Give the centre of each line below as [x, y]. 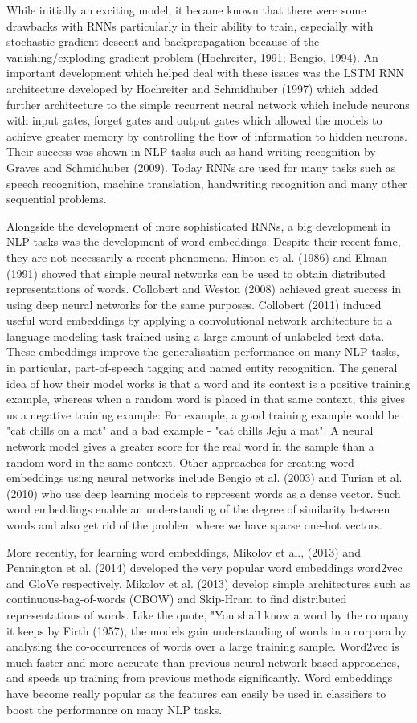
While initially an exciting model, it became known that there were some [186, 10]
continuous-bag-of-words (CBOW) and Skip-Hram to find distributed [177, 599]
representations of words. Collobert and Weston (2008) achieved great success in [204, 289]
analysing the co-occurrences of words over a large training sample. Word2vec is [203, 646]
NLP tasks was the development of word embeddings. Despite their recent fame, [204, 241]
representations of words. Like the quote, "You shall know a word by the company [208, 614]
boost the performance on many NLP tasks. [114, 709]
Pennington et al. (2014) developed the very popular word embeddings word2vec [204, 568]
